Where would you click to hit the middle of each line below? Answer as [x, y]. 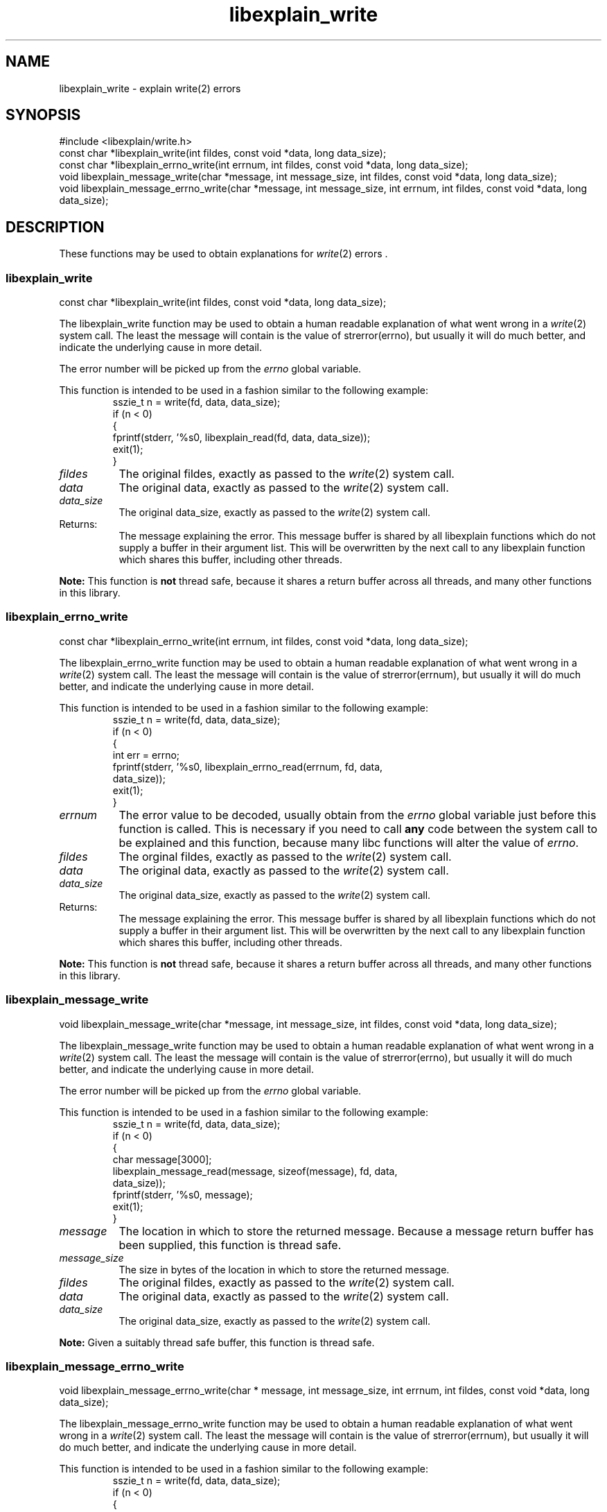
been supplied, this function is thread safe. [230, 1245]
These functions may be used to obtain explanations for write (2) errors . [223, 254]
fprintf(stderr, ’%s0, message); [183, 1194]
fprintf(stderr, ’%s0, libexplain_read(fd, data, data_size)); [241, 438]
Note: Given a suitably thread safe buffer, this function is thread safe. [217, 1342]
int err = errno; [146, 755]
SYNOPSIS [43, 115]
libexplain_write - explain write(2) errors [150, 88]
